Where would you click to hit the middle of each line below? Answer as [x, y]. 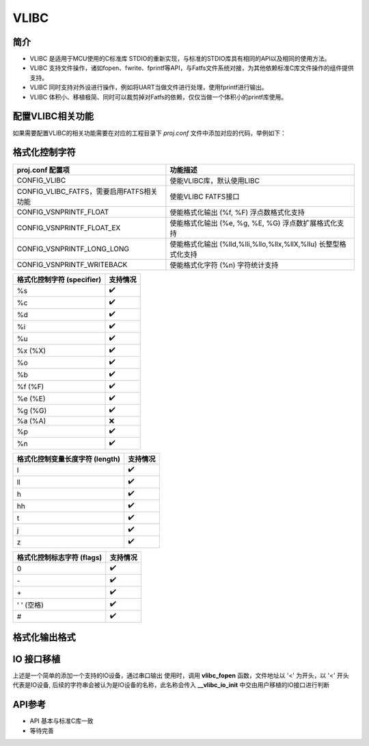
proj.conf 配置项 [43, 170]
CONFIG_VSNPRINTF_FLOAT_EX [69, 228]
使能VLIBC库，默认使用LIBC [215, 181]
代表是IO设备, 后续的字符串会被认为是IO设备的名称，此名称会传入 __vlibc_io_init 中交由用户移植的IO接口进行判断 [171, 685]
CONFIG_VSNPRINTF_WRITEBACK [72, 265]
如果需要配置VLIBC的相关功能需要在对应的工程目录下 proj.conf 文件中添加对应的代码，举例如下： [149, 133]
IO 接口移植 [37, 659]
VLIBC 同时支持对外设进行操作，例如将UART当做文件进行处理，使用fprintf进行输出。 [149, 87]
